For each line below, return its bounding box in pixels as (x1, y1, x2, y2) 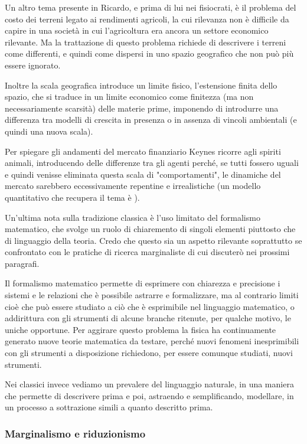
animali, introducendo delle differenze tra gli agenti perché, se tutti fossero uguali (5, 156, 299, 169)
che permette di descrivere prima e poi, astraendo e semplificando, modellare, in (5, 389, 294, 401)
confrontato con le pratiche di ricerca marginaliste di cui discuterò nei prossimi (5, 246, 290, 258)
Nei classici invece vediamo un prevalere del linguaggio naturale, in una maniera (5, 378, 294, 390)
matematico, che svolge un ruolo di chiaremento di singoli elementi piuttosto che (5, 223, 296, 235)
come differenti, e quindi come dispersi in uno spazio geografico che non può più (5, 47, 294, 60)
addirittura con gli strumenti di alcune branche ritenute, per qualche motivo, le (5, 312, 291, 324)
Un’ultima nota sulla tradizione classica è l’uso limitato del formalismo (5, 211, 260, 223)
